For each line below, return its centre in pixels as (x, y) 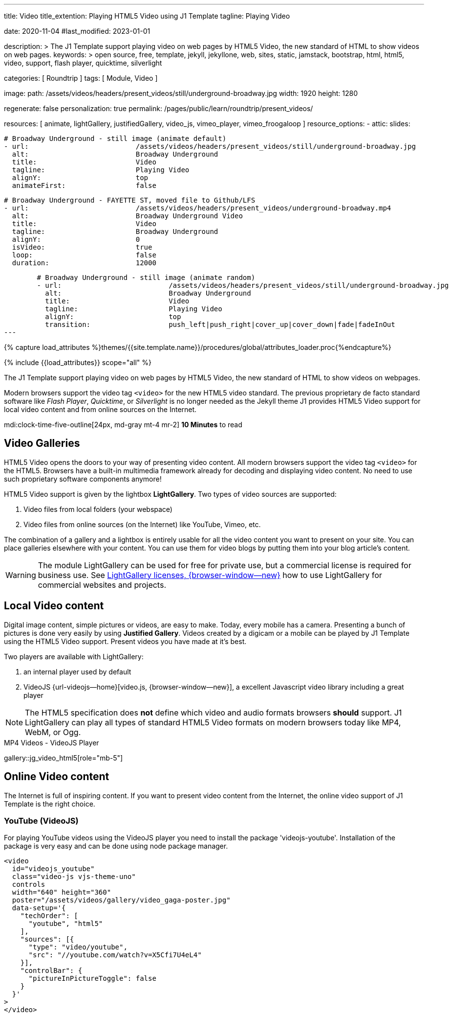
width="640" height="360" (62, 892)
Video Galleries (42, 443)
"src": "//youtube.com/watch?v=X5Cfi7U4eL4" (115, 955)
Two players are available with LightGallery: (74, 656)
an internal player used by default (77, 671)
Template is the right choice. (50, 804)
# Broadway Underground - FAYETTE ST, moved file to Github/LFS (130, 200)
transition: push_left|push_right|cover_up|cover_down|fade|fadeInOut (220, 324)
